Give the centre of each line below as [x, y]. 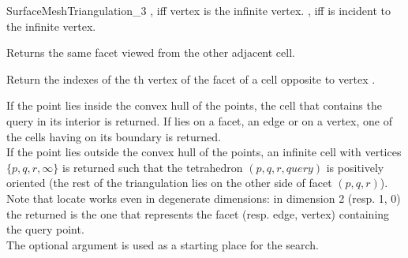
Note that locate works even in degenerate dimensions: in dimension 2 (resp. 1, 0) [204, 198]
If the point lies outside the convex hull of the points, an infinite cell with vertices [204, 152]
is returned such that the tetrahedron [152, 167]
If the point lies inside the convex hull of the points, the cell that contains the [194, 105]
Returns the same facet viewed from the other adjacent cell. [151, 52]
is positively [355, 167]
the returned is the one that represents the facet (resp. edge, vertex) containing [198, 213]
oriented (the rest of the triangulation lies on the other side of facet [169, 183]
